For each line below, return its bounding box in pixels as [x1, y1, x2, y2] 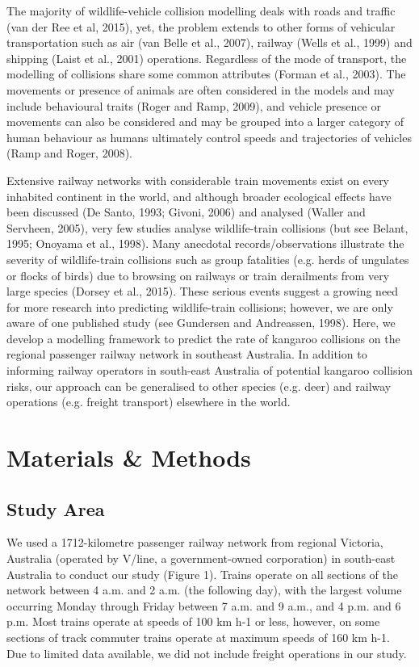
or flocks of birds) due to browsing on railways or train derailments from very [6, 266, 390, 283]
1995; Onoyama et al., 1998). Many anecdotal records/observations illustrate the [6, 235, 404, 252]
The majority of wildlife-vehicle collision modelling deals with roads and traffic [6, 2, 396, 19]
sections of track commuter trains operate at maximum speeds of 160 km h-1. [6, 628, 390, 645]
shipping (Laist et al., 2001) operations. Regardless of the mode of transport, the [6, 49, 407, 66]
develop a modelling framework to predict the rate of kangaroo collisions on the [6, 329, 400, 346]
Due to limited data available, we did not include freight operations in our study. [6, 644, 407, 661]
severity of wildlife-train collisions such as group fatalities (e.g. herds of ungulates [6, 250, 409, 267]
